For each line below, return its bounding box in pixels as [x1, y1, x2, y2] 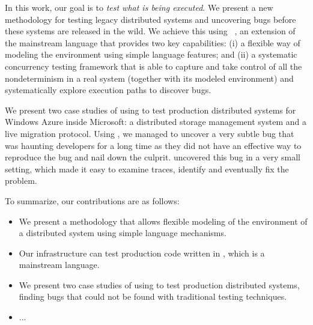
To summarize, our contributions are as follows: [5, 194, 180, 207]
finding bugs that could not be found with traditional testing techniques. [19, 290, 287, 303]
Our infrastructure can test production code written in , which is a [19, 246, 265, 259]
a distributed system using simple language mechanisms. [19, 226, 226, 239]
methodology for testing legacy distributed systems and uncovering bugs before [5, 13, 296, 25]
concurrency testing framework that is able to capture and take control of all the [5, 59, 302, 72]
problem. [5, 174, 37, 187]
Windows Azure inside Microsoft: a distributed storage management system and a [5, 115, 306, 128]
